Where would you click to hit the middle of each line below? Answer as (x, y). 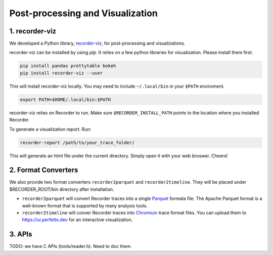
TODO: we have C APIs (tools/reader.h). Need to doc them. (71, 246)
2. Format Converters (44, 170)
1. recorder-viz (33, 31)
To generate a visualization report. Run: (50, 129)
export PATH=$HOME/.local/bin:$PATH (65, 99)
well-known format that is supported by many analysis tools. (85, 205)
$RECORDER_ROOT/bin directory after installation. (62, 189)
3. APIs (21, 235)
